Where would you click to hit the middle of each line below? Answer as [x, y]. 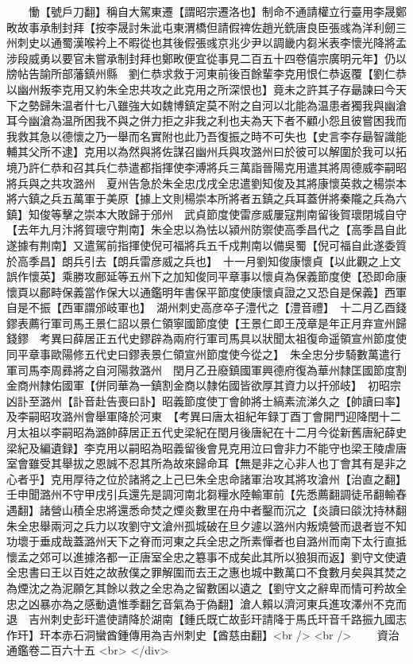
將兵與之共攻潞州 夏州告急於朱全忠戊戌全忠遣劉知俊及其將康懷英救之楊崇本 [206, 183]
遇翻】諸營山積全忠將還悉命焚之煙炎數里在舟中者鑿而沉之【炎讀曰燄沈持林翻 [206, 510]
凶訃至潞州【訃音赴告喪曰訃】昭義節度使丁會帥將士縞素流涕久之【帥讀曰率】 [206, 400]
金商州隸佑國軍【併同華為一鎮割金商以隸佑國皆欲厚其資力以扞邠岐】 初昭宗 [204, 385]
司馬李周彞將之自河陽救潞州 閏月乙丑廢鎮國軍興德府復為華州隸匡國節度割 [212, 369]
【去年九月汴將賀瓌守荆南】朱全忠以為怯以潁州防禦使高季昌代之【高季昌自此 [206, 229]
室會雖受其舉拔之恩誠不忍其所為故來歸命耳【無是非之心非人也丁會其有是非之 [206, 463]
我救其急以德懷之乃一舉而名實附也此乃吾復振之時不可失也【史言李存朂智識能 [206, 136]
